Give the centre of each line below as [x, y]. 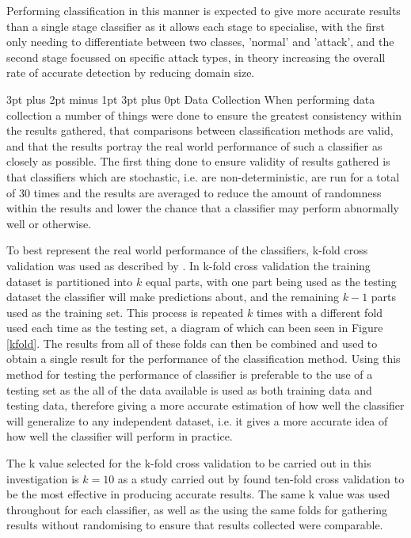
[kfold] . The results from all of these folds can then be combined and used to [192, 343]
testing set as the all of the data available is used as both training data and [189, 389]
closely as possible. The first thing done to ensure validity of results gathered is [198, 161]
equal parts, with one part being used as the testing [271, 281]
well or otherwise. [49, 223]
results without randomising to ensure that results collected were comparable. [195, 525]
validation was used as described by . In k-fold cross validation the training [188, 265]
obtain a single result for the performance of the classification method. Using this [204, 359]
